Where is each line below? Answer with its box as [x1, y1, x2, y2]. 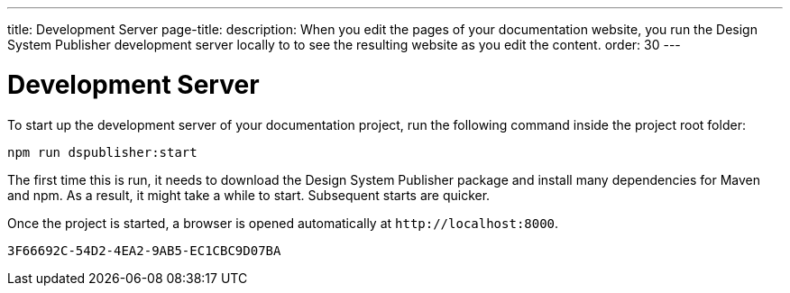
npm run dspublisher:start [7, 144, 197, 160]
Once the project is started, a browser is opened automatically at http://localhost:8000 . [7, 215, 559, 231]
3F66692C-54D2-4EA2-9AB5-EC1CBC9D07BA [7, 243, 281, 258]
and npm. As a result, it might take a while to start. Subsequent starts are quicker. [7, 187, 491, 203]
